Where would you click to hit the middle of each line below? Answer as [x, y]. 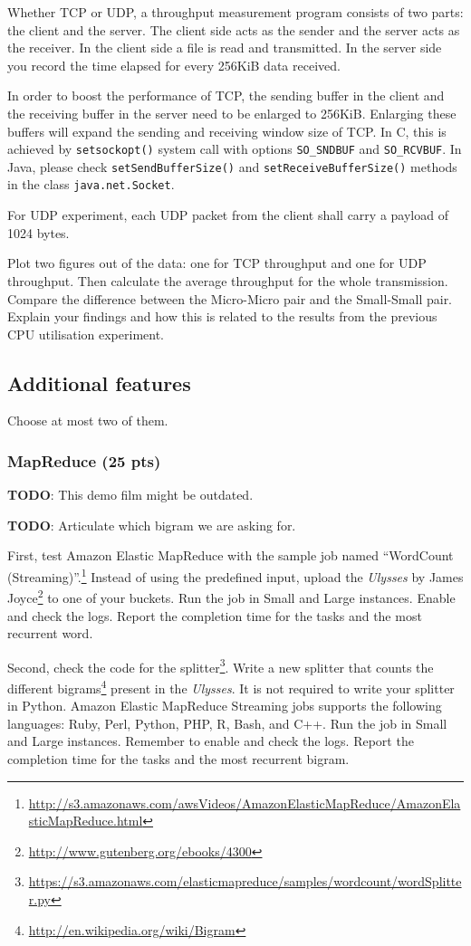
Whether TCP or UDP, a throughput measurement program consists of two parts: [235, 12]
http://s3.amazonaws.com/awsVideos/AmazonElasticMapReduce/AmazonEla [245, 803]
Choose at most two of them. [88, 420]
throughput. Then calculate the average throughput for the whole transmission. [228, 280]
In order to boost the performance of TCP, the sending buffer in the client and [226, 96]
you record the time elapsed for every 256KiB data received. [174, 65]
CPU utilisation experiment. [86, 334]
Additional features [99, 382]
